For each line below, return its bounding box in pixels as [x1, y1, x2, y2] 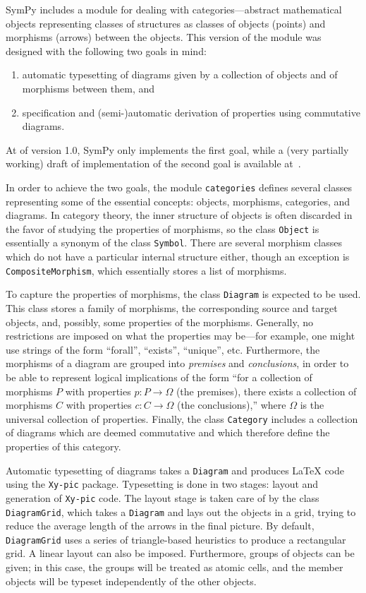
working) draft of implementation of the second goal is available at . [6, 156, 301, 171]
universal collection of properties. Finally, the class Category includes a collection [6, 411, 358, 426]
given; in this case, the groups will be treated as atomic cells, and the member [6, 560, 343, 575]
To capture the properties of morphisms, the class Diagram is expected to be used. [6, 287, 361, 301]
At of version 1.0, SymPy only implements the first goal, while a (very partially [6, 142, 349, 157]
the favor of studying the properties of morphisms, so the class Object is [6, 221, 319, 236]
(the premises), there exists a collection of [176, 383, 357, 398]
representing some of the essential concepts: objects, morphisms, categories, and [6, 193, 350, 208]
